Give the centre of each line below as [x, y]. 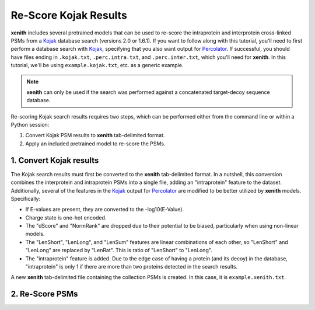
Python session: [30, 125]
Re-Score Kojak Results [69, 15]
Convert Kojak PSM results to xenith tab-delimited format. [95, 135]
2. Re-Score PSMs [44, 294]
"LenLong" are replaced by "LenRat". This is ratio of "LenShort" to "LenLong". [119, 250]
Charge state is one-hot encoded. [66, 217]
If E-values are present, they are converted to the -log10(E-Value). [105, 210]
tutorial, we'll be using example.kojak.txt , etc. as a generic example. [97, 65]
